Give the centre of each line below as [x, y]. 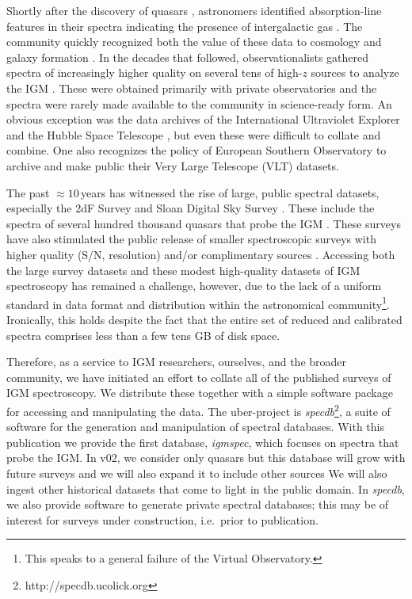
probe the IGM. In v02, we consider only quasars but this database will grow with [206, 458]
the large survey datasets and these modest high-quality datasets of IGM [183, 270]
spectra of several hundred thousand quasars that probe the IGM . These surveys [204, 223]
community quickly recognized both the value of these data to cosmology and [194, 42]
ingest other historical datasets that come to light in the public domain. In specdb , [206, 488]
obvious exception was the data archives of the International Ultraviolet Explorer [203, 119]
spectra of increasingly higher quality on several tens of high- [154, 72]
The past [28, 192]
